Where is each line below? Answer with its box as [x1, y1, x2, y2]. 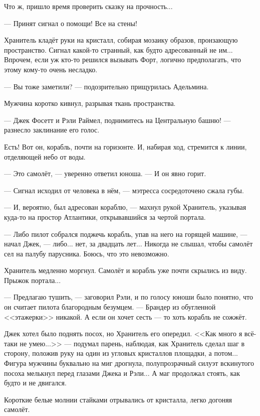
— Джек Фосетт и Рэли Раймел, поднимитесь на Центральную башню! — [4, 114, 231, 125]
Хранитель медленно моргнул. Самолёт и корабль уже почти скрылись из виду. [4, 265, 247, 275]
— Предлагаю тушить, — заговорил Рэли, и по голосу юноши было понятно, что [4, 292, 253, 302]
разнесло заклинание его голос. [4, 124, 100, 135]
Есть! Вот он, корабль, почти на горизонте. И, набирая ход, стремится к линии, [4, 141, 247, 152]
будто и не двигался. [4, 377, 67, 388]
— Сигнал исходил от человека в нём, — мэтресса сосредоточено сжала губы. [4, 185, 244, 195]
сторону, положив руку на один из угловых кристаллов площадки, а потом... [4, 348, 238, 358]
